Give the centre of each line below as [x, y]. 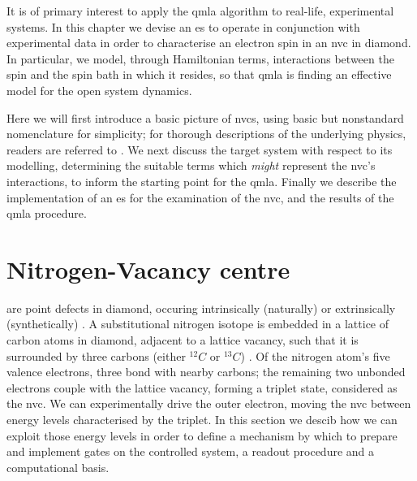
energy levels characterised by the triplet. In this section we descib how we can [202, 419]
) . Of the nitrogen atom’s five [315, 355]
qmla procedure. [47, 213]
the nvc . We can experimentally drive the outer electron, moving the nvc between [209, 403]
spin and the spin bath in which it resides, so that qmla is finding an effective [199, 74]
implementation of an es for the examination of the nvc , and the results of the [200, 197]
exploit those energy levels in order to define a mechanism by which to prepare [202, 435]
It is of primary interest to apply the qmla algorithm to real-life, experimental [200, 11]
